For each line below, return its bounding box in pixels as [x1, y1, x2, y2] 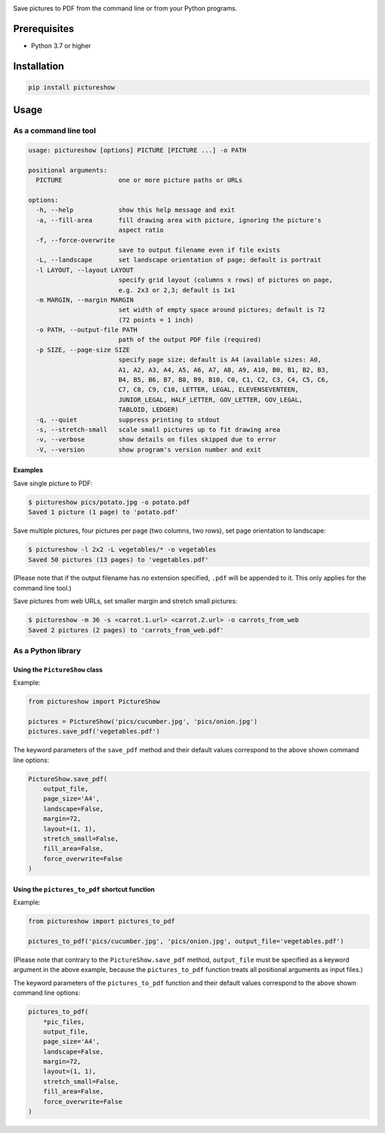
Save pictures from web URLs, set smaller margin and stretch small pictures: [13, 597, 238, 605]
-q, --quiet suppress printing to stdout [36, 416, 220, 424]
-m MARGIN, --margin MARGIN [36, 296, 134, 304]
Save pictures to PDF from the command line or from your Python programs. [13, 4, 237, 12]
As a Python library [13, 646, 81, 655]
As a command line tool [13, 125, 96, 135]
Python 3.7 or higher [31, 41, 92, 50]
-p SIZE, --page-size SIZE [36, 346, 130, 354]
